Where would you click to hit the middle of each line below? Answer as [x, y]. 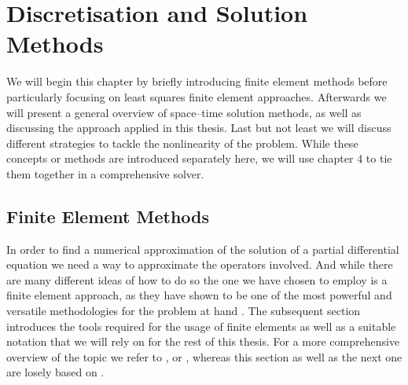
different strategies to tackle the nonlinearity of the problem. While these [182, 143]
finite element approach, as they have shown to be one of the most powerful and [199, 295]
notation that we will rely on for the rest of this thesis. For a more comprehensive [203, 341]
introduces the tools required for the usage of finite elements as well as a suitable [201, 326]
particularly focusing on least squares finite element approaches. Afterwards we [197, 96]
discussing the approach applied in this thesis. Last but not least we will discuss [199, 128]
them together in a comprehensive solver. [105, 173]
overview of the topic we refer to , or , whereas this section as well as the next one [204, 356]
